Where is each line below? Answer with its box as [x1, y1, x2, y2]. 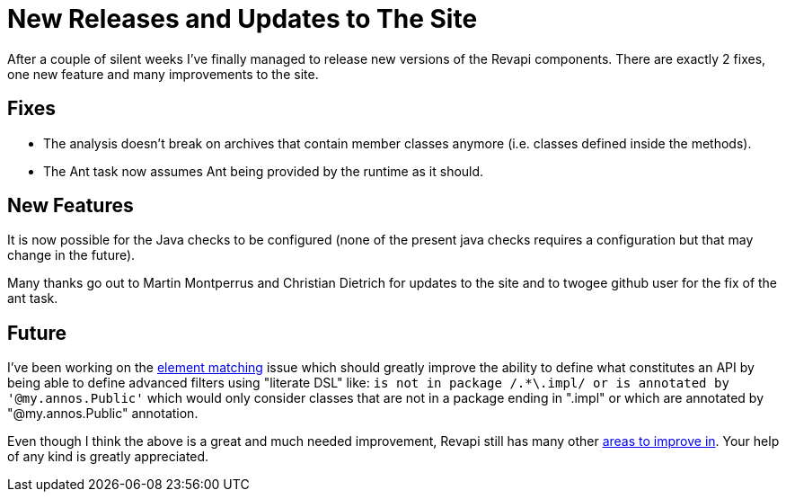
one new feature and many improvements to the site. [7, 66, 319, 82]
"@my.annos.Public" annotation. [7, 405, 199, 422]
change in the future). [7, 247, 136, 263]
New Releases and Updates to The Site [7, 4, 478, 34]
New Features [7, 194, 134, 218]
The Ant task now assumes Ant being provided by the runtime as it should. [43, 163, 484, 179]
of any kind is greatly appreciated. [7, 449, 209, 465]
